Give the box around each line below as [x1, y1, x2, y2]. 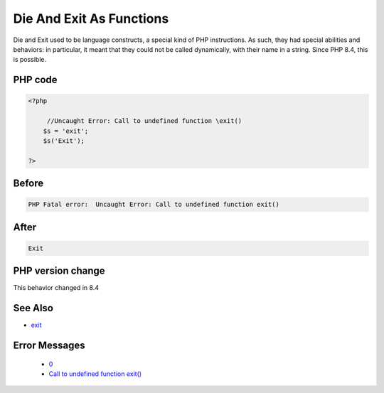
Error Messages [13, 340, 85, 352]
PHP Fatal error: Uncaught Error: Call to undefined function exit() [28, 200, 280, 209]
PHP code [13, 74, 58, 86]
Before [13, 178, 44, 190]
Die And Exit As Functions [13, 11, 169, 26]
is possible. [13, 55, 47, 64]
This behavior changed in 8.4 [13, 284, 100, 292]
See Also [13, 302, 53, 314]
